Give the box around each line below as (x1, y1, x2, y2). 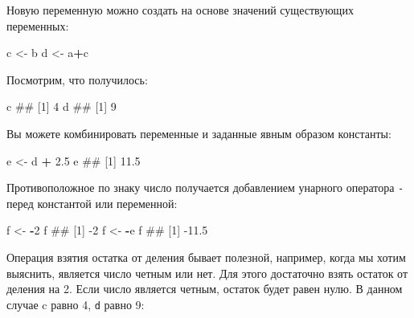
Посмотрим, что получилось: (6, 71, 148, 88)
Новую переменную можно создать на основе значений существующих (6, 2, 354, 18)
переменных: (6, 17, 69, 34)
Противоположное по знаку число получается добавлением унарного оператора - (6, 179, 404, 196)
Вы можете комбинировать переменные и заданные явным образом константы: (6, 124, 391, 141)
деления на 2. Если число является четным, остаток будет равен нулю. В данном (6, 280, 403, 297)
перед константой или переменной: (6, 194, 178, 211)
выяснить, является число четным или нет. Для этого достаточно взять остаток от (6, 264, 408, 281)
